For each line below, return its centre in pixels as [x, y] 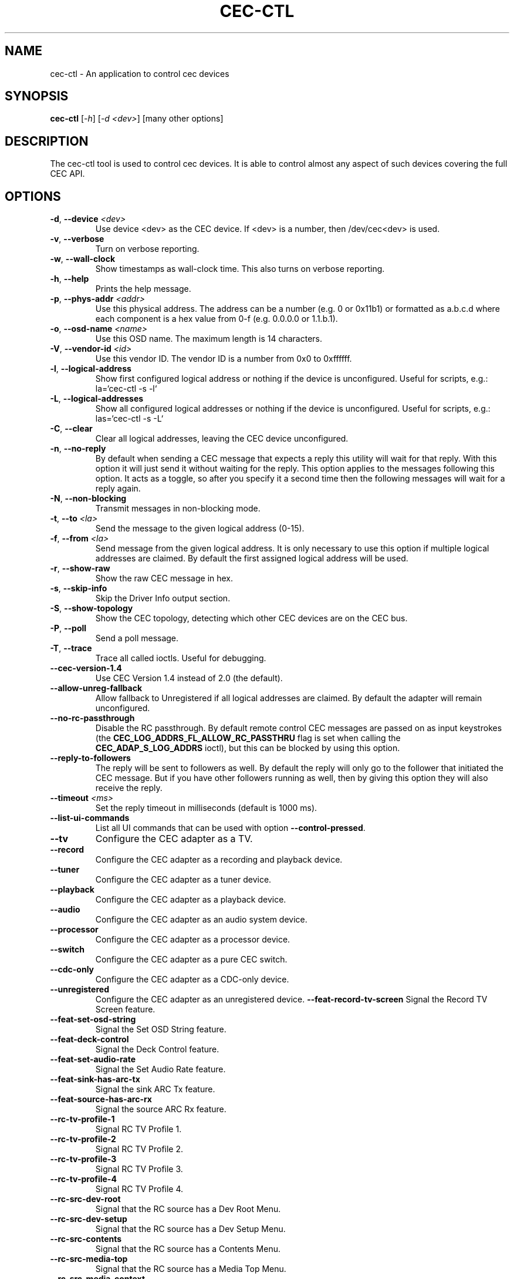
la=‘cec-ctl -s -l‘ [126, 389]
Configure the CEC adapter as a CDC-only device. [192, 980]
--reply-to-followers [90, 758]
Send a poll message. [137, 638]
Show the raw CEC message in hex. [164, 578]
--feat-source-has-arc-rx [101, 1099]
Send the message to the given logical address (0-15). [200, 529]
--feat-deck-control [89, 1039]
